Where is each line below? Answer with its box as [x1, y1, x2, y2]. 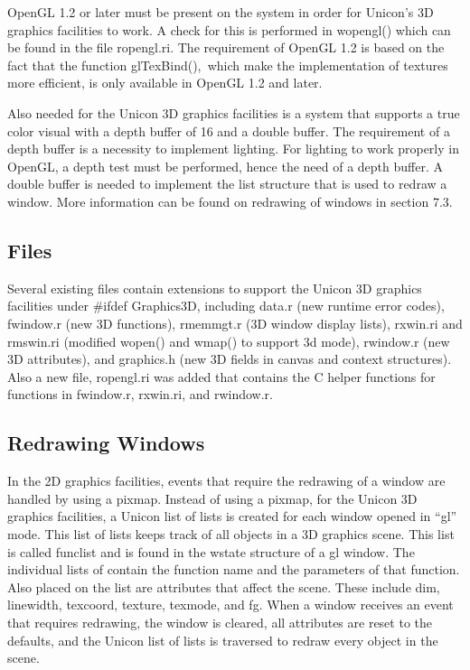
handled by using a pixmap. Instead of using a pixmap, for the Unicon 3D [7, 489, 418, 507]
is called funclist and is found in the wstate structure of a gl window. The [7, 542, 415, 561]
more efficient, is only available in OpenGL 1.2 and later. [7, 73, 323, 92]
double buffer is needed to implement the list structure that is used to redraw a [7, 174, 447, 193]
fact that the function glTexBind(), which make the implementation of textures [7, 55, 448, 74]
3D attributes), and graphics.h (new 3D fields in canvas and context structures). [7, 349, 452, 368]
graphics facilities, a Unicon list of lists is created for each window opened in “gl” [7, 507, 457, 526]
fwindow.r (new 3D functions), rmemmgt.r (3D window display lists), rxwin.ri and [7, 313, 463, 332]
